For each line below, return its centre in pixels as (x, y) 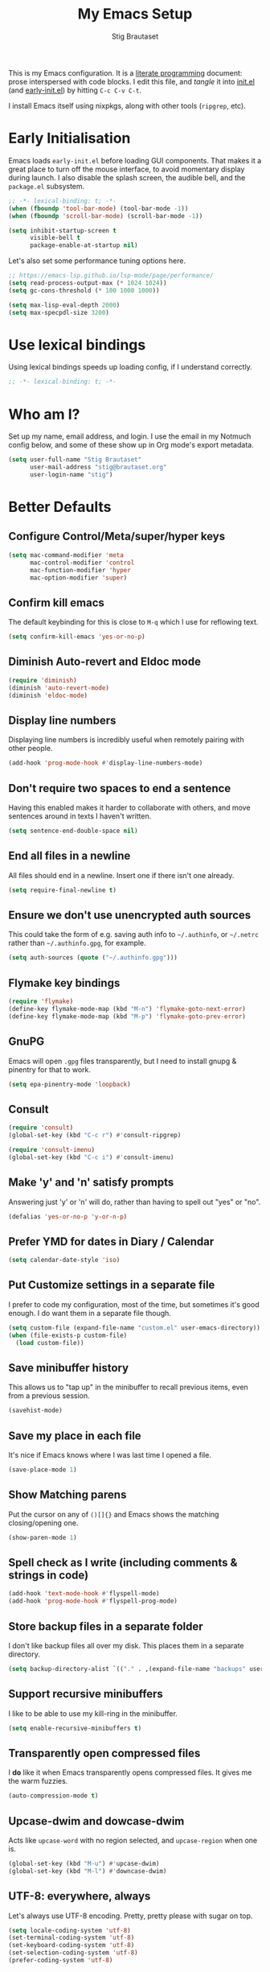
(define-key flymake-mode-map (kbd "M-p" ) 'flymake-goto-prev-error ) (127, 1016)
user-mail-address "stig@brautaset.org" (98, 468)
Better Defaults (60, 507)
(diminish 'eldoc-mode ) (48, 695)
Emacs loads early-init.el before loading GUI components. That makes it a (135, 160)
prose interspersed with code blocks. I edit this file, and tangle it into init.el (132, 81)
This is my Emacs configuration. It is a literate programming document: (125, 72)
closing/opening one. (43, 1523)
